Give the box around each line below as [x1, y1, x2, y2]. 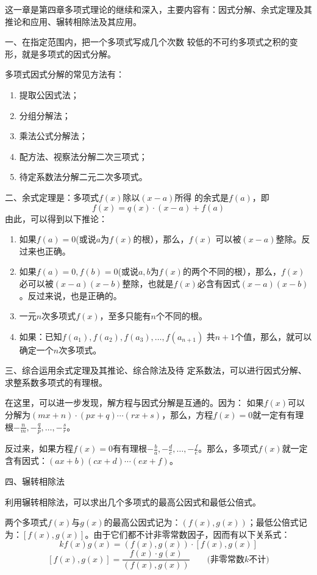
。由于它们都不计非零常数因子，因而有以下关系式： [85, 527, 290, 540]
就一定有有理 [252, 408, 304, 421]
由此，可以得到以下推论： [5, 212, 107, 225]
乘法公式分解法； [19, 129, 88, 142]
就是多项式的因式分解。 [21, 47, 116, 60]
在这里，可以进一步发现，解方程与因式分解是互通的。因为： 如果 [5, 396, 264, 409]
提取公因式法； [19, 88, 79, 101]
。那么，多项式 [198, 442, 258, 455]
